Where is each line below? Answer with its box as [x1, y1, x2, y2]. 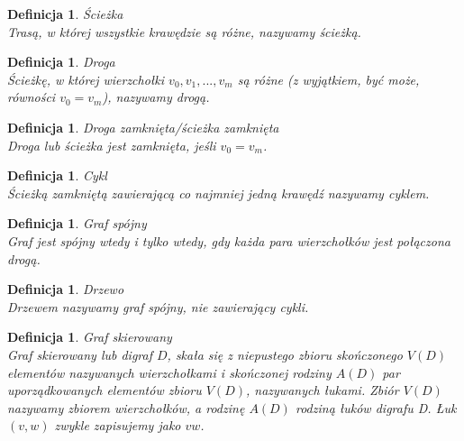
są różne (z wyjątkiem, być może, [237, 69, 420, 88]
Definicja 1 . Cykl [7, 166, 107, 185]
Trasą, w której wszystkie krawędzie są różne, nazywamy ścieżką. [7, 22, 361, 41]
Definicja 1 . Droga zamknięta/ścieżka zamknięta [7, 117, 279, 136]
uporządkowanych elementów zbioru [7, 381, 202, 400]
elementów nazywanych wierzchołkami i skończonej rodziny [7, 363, 332, 381]
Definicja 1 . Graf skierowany [7, 327, 172, 346]
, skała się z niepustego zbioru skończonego [167, 345, 403, 363]
